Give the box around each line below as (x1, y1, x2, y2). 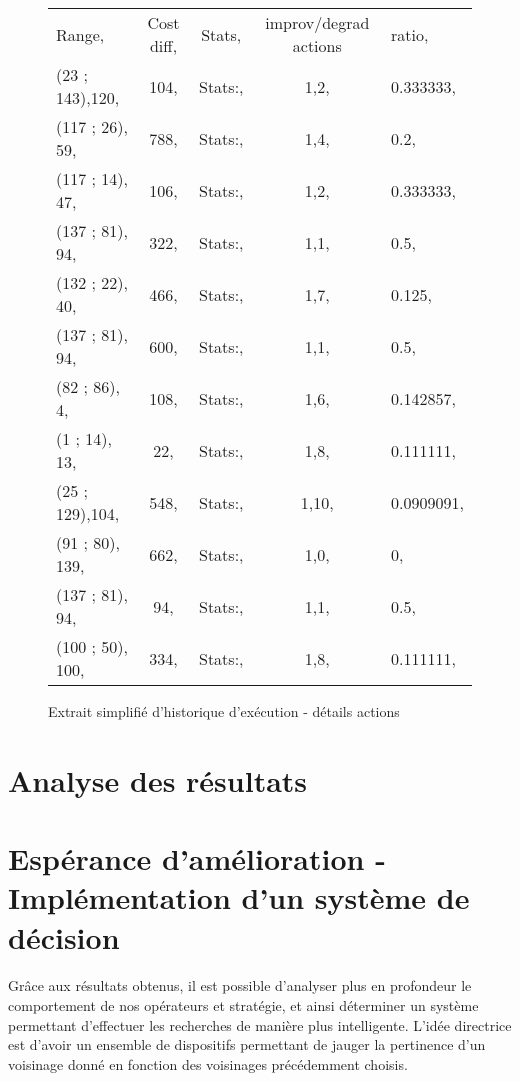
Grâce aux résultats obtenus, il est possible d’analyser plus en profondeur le (8, 975, 472, 996)
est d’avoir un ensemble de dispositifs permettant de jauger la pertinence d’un (8, 1034, 486, 1055)
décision (8, 916, 120, 957)
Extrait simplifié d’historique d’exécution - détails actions (48, 701, 400, 721)
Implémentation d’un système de (8, 877, 470, 918)
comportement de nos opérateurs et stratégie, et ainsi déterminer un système (8, 994, 479, 1015)
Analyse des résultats (8, 759, 308, 800)
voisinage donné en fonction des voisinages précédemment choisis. (8, 1053, 408, 1074)
